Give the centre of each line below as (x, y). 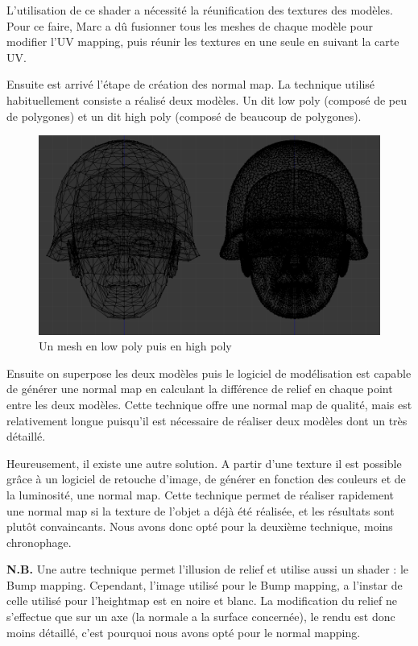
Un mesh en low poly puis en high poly (135, 346)
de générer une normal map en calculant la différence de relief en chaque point (200, 389)
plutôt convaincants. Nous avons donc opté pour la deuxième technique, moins (200, 526)
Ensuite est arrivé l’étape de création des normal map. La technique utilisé (191, 84)
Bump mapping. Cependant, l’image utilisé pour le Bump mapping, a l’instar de (205, 584)
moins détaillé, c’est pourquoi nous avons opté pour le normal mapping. (184, 632)
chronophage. (39, 542)
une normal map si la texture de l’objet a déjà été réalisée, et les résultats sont (201, 510)
